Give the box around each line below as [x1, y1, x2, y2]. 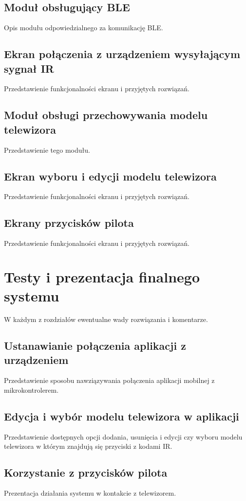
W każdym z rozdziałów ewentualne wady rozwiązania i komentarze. [4, 314, 208, 324]
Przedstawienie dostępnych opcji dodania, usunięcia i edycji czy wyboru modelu [4, 431, 243, 441]
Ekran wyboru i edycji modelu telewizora [4, 168, 217, 183]
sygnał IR [4, 60, 54, 76]
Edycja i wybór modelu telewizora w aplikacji [4, 408, 239, 423]
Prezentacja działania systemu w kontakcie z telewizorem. [4, 488, 176, 498]
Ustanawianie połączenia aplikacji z [4, 338, 186, 353]
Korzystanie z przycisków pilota [4, 465, 168, 480]
